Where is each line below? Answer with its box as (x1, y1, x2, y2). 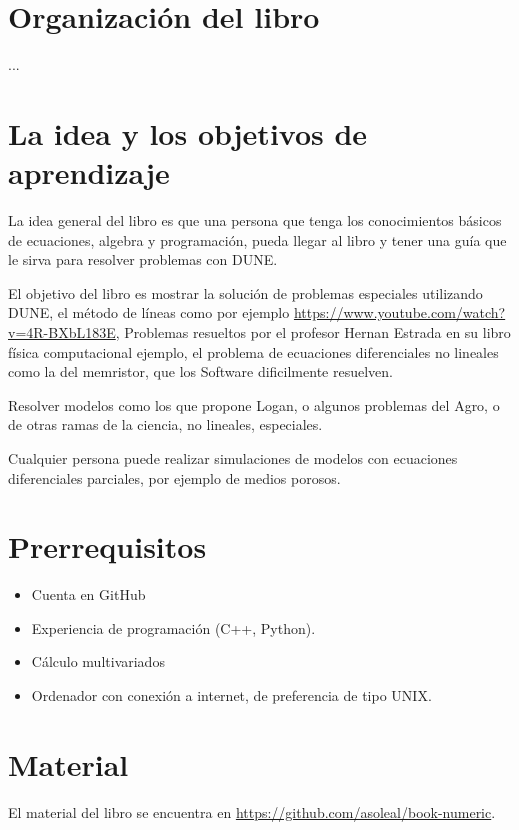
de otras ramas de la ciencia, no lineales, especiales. (8, 414, 323, 435)
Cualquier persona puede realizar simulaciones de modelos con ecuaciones (8, 447, 458, 468)
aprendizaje (8, 152, 170, 193)
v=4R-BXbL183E (8, 322, 116, 342)
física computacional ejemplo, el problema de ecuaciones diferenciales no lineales (8, 341, 499, 362)
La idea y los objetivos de (8, 112, 368, 153)
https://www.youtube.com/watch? (293, 302, 506, 323)
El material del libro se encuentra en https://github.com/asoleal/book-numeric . (8, 801, 496, 822)
